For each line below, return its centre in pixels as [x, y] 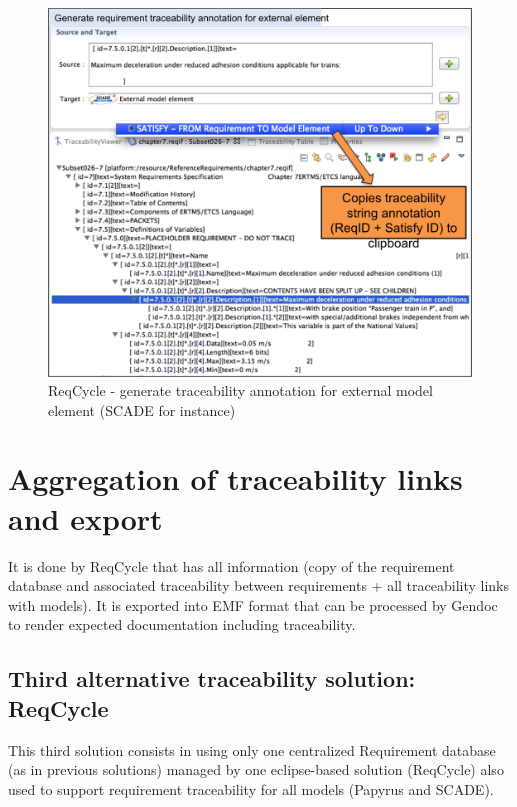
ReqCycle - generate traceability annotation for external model [240, 390]
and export [85, 517]
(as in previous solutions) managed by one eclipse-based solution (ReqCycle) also [256, 769]
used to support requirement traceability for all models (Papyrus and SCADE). [251, 788]
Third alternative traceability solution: [212, 678]
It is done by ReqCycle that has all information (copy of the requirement [231, 565]
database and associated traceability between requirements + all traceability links [259, 585]
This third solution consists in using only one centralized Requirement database [252, 749]
